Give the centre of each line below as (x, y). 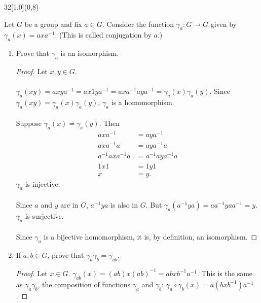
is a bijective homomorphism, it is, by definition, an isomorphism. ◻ (151, 237)
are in (69, 204)
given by (223, 24)
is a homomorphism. (143, 102)
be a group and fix (53, 24)
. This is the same (225, 273)
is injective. (43, 183)
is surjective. (44, 215)
